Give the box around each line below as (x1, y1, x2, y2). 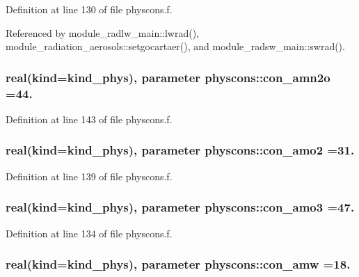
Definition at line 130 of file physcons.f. (6, 2, 173, 16)
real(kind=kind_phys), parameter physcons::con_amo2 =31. (6, 141, 355, 159)
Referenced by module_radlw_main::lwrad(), (6, 25, 200, 40)
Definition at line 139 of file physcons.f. (6, 168, 173, 183)
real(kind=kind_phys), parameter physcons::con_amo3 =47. (6, 198, 355, 216)
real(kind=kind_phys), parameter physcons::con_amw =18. (6, 255, 351, 273)
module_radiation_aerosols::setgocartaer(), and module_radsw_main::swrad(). (6, 39, 345, 54)
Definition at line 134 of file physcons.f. (6, 225, 173, 240)
